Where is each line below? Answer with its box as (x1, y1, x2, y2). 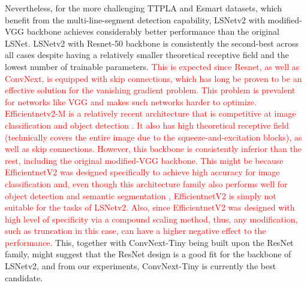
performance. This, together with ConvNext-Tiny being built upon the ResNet (5, 236, 294, 248)
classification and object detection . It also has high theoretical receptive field (5, 118, 289, 131)
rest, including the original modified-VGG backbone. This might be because (5, 154, 284, 166)
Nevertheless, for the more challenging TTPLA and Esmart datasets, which (5, 2, 282, 14)
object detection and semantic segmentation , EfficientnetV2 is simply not (5, 189, 276, 202)
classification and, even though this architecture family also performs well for (5, 177, 288, 190)
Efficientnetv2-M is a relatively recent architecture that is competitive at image (5, 107, 296, 120)
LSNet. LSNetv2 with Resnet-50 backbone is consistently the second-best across (5, 36, 299, 49)
